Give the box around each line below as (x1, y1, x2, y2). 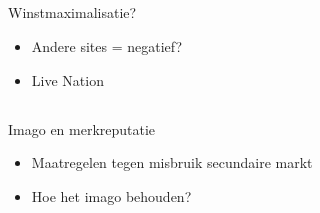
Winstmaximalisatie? (8, 2, 137, 23)
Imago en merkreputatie (8, 118, 156, 139)
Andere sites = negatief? (31, 35, 183, 56)
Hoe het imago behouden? (31, 185, 192, 206)
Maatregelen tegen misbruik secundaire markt (31, 152, 313, 173)
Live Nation (31, 69, 104, 90)
